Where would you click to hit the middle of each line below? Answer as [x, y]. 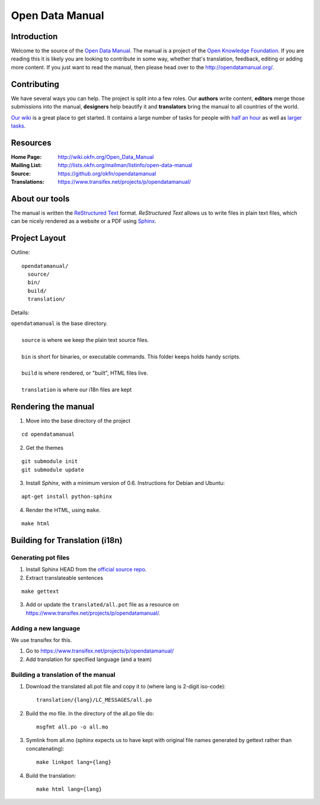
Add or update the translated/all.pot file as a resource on [102, 605]
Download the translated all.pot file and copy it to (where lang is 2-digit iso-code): [126, 686]
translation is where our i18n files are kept [77, 390]
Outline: [20, 253]
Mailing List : [26, 165]
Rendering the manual [53, 406]
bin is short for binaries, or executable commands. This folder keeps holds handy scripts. [131, 356]
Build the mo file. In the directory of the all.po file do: [90, 713]
